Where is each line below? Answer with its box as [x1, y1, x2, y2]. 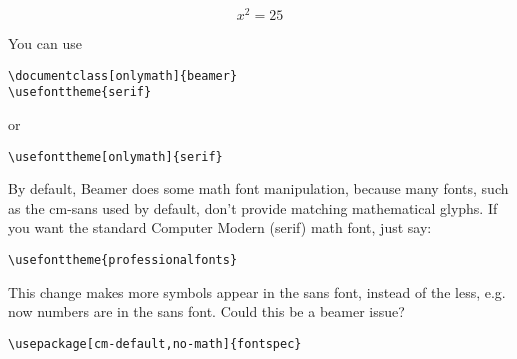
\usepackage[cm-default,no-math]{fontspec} [8, 336, 302, 351]
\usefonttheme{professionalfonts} [8, 253, 238, 268]
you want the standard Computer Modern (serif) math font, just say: [8, 217, 432, 238]
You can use [8, 33, 82, 54]
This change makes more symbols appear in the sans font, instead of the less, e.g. [8, 281, 506, 302]
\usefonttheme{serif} [8, 85, 152, 100]
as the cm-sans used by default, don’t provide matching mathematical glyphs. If [8, 197, 498, 218]
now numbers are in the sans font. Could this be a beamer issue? [8, 301, 405, 322]
